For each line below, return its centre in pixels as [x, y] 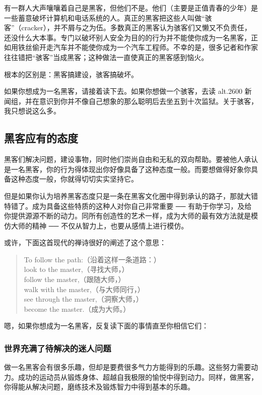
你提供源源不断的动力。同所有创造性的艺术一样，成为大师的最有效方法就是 [127, 216]
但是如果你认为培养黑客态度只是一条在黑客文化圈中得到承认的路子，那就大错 [131, 195]
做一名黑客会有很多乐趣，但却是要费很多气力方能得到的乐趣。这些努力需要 [127, 367]
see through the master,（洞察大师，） [83, 299]
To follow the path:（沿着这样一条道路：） [92, 259]
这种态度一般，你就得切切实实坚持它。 [74, 179]
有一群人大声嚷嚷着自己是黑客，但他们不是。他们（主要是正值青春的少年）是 [131, 8]
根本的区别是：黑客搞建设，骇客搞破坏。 [71, 74]
